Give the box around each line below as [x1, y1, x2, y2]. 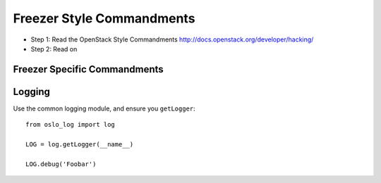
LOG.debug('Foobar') [25, 160, 97, 168]
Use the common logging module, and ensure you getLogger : [13, 104, 195, 113]
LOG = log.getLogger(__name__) [25, 141, 134, 149]
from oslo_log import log [25, 120, 116, 129]
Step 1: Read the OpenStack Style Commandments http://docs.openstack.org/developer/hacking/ [30, 35, 314, 44]
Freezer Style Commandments [13, 11, 195, 26]
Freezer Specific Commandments [13, 63, 164, 75]
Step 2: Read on [30, 44, 78, 53]
